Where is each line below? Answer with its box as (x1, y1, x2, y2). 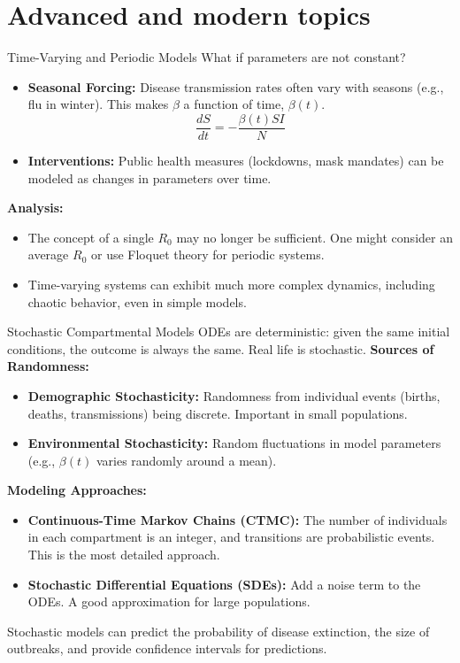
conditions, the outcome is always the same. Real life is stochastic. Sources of (7, 339, 434, 358)
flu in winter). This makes (27, 95, 169, 113)
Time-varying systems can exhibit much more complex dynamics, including (27, 274, 435, 293)
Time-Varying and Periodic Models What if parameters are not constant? (7, 48, 406, 66)
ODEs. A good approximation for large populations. (27, 592, 310, 611)
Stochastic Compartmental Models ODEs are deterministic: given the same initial (7, 322, 450, 341)
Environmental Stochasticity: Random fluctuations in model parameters (27, 434, 441, 452)
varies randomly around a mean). (96, 451, 277, 469)
